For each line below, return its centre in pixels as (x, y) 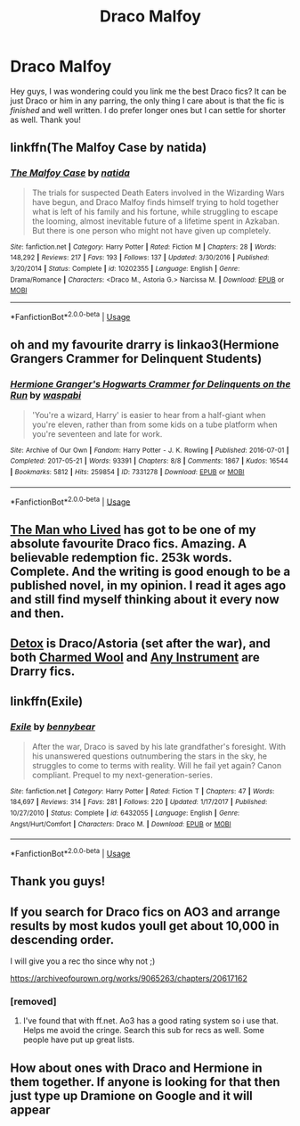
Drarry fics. (43, 671)
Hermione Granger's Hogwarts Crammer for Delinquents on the (150, 384)
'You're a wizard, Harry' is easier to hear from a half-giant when (149, 415)
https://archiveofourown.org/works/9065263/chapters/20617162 (129, 979)
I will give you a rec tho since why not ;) (83, 961)
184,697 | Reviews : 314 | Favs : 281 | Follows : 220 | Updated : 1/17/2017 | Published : (139, 802)
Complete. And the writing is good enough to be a (150, 571)
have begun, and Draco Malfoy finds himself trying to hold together (155, 201)
